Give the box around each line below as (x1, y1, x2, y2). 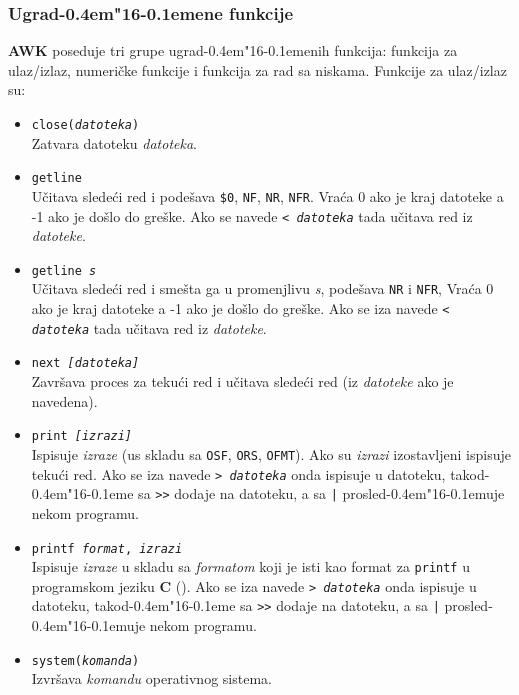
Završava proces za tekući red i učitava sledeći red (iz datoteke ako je (31, 371, 454, 392)
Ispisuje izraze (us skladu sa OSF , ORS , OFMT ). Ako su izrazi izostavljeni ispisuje (31, 443, 511, 464)
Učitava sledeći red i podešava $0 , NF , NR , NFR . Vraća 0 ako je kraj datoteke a (31, 185, 504, 206)
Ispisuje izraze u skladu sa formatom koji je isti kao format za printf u (31, 556, 470, 577)
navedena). (31, 390, 98, 411)
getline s (31, 263, 97, 278)
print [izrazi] (31, 429, 133, 444)
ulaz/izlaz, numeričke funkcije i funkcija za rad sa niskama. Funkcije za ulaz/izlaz (8, 59, 507, 80)
